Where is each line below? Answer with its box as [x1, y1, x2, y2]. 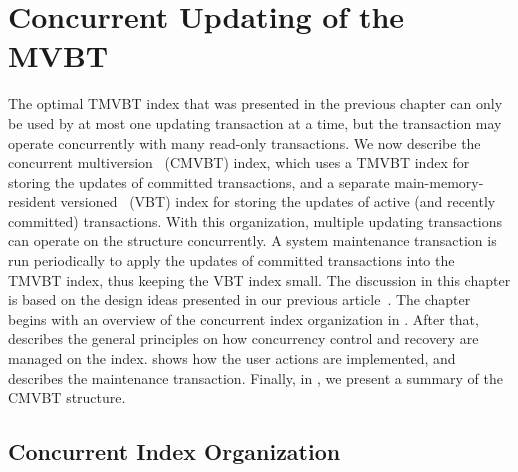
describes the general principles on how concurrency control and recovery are [8, 328, 479, 349]
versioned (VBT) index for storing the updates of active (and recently [60, 191, 496, 212]
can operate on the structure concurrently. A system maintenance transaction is [8, 230, 497, 251]
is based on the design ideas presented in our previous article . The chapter [8, 289, 471, 310]
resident [8, 191, 56, 212]
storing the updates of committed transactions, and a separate [8, 171, 390, 192]
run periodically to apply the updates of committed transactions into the [8, 250, 455, 271]
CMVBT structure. [8, 387, 126, 408]
